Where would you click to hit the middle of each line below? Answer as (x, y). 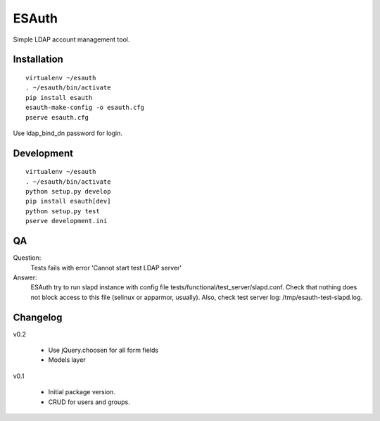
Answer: (25, 277)
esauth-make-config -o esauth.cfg (85, 108)
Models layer (67, 360)
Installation (38, 59)
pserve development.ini (66, 221)
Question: (27, 258)
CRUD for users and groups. (89, 402)
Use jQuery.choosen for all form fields (103, 350)
